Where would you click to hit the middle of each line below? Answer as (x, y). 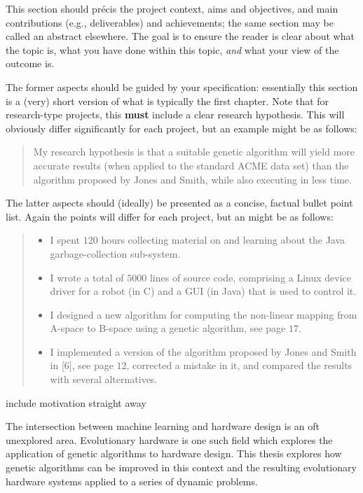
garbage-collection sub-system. (115, 253)
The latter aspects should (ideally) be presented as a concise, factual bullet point (179, 203)
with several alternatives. (104, 379)
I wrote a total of (87, 277)
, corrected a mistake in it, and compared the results (239, 365)
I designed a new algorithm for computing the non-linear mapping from (204, 314)
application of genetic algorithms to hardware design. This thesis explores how (174, 453)
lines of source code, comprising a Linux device (251, 277)
